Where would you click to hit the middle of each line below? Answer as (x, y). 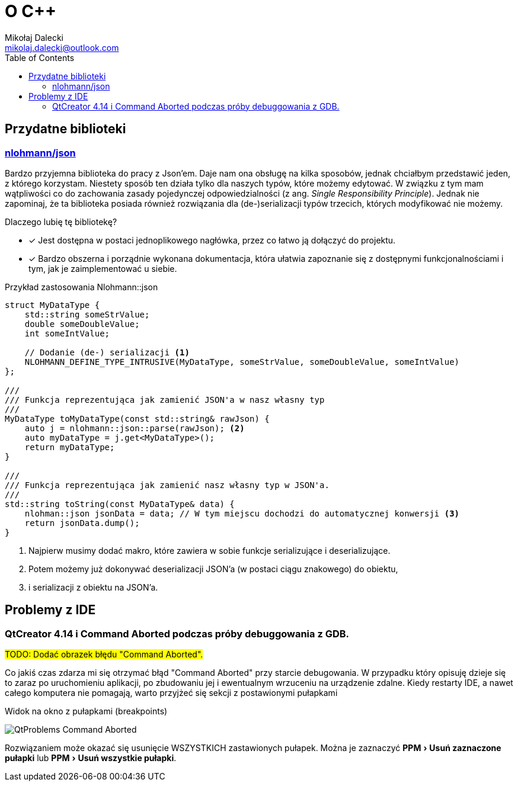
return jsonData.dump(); (82, 523)
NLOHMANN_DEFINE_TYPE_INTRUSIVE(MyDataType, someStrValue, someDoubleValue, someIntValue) (242, 362)
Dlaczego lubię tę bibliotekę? (61, 222)
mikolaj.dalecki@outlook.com (62, 47)
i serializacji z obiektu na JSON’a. (93, 587)
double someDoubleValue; (82, 324)
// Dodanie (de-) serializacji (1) (107, 352)
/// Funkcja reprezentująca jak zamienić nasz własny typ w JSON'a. (167, 485)
